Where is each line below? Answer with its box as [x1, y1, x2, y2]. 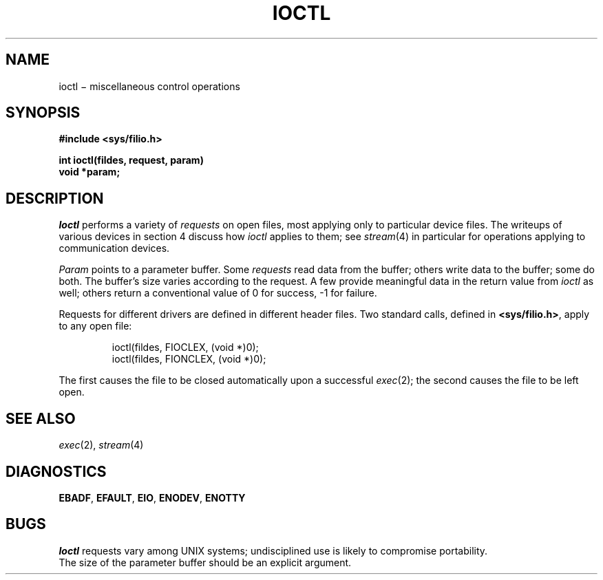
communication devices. [59, 242, 170, 255]
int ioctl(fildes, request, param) [59, 154, 204, 167]
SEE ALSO [6, 409, 76, 427]
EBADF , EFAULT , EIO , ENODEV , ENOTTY [59, 491, 246, 504]
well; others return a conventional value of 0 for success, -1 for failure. [59, 287, 377, 299]
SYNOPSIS [6, 104, 81, 122]
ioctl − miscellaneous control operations [59, 80, 240, 92]
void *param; [59, 166, 120, 178]
